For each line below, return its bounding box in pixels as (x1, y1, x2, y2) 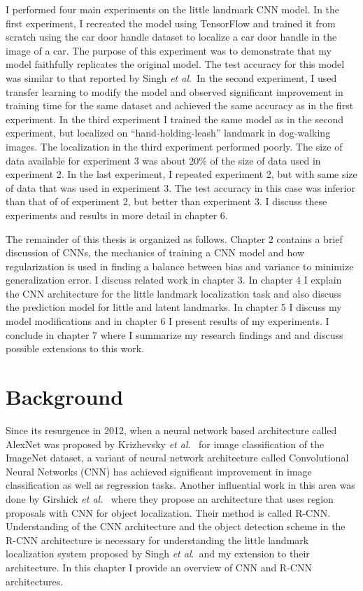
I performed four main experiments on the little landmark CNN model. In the (6, 2, 340, 16)
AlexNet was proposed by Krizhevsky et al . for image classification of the (6, 436, 325, 451)
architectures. (6, 573, 64, 588)
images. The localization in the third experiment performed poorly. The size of (6, 139, 343, 153)
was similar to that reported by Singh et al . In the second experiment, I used (6, 70, 337, 85)
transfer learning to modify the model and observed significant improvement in (6, 84, 343, 99)
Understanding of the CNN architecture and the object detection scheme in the (6, 519, 346, 534)
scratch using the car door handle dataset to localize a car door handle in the (6, 29, 337, 44)
